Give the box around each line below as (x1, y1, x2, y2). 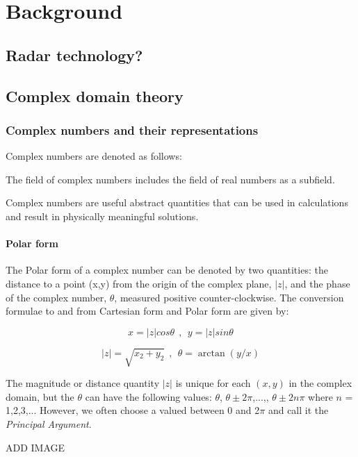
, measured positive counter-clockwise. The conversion (114, 290, 344, 304)
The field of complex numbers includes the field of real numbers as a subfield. (6, 172, 335, 186)
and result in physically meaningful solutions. (6, 208, 199, 223)
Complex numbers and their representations (6, 121, 259, 138)
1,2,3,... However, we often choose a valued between (6, 403, 225, 417)
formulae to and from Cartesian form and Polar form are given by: (6, 304, 289, 318)
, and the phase (284, 276, 350, 290)
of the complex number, (6, 290, 107, 304)
